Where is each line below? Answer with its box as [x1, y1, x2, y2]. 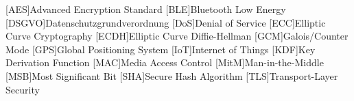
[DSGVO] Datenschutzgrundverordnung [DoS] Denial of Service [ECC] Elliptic [5, 15, 326, 29]
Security [5, 82, 40, 96]
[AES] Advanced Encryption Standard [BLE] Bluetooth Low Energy [5, 2, 286, 16]
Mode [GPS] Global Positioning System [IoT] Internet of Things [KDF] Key [5, 42, 316, 56]
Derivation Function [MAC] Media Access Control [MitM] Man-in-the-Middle [5, 55, 324, 70]
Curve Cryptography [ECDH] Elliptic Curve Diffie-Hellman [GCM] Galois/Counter [5, 29, 349, 43]
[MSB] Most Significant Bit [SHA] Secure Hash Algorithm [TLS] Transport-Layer [5, 68, 338, 83]
